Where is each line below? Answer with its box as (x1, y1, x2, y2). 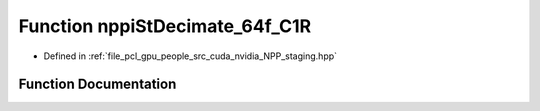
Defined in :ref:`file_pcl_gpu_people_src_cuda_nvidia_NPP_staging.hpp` (43, 50, 338, 62)
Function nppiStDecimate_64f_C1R (18, 15, 312, 37)
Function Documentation (18, 76, 177, 93)
